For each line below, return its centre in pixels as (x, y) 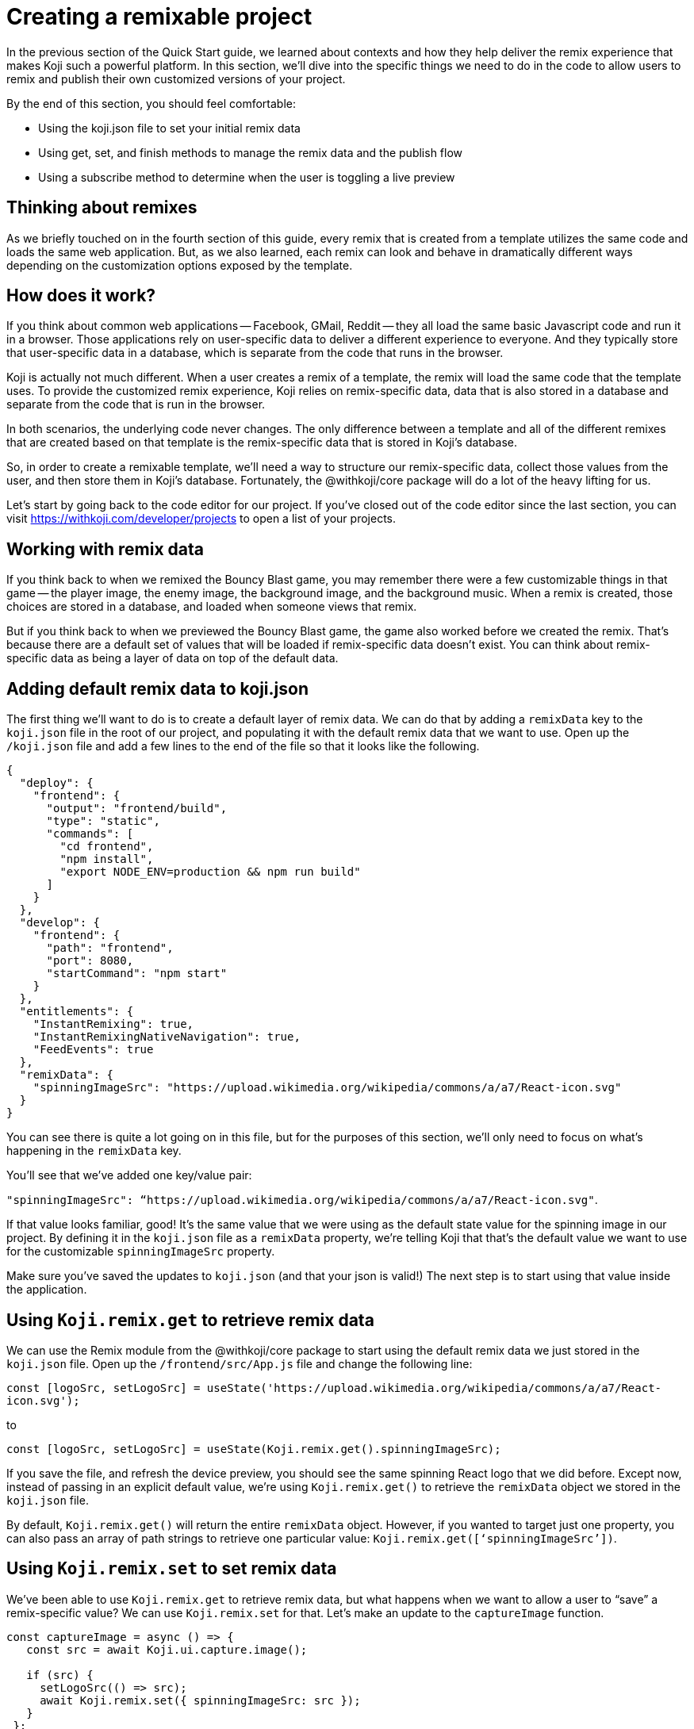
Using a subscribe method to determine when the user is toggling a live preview (247, 177)
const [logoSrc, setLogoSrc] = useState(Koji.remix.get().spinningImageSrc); (254, 1449)
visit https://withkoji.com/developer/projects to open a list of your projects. (201, 519)
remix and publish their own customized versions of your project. (176, 79)
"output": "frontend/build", (137, 809)
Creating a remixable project (159, 17)
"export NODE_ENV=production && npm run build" (210, 872)
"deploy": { (56, 783)
